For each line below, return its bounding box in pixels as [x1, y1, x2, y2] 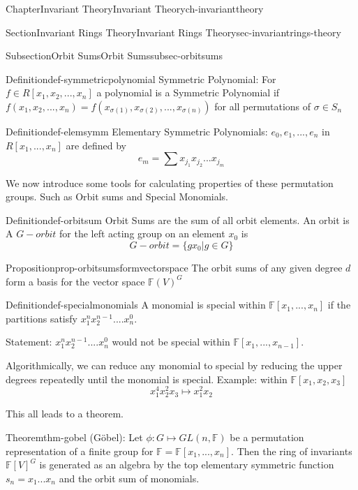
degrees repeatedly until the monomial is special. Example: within [6, 371, 288, 386]
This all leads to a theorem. [6, 406, 124, 421]
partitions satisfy [6, 311, 77, 325]
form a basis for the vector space [6, 274, 145, 288]
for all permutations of [214, 98, 311, 113]
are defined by [66, 138, 126, 152]
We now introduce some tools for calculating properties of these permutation [6, 175, 334, 190]
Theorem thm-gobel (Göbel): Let [6, 429, 143, 444]
